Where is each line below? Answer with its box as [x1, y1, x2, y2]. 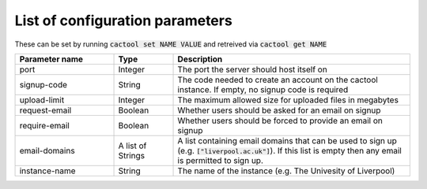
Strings [118, 150, 145, 161]
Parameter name [19, 54, 83, 65]
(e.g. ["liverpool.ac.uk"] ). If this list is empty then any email [177, 145, 402, 156]
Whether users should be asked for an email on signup [177, 105, 381, 116]
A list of [118, 140, 147, 151]
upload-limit [19, 94, 65, 106]
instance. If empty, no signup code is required [177, 83, 349, 94]
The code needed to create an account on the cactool [177, 74, 379, 85]
